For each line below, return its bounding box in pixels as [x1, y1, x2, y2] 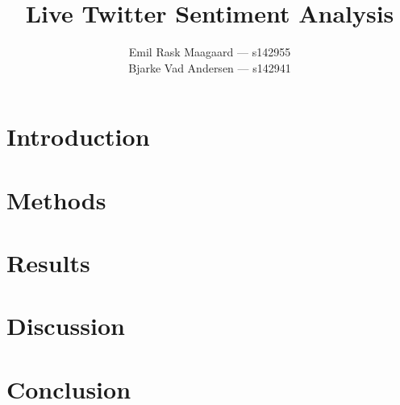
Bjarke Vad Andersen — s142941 [128, 59, 291, 76]
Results [6, 246, 90, 279]
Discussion [6, 309, 125, 342]
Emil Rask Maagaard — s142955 [128, 43, 291, 60]
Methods [6, 183, 106, 216]
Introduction [6, 120, 150, 153]
